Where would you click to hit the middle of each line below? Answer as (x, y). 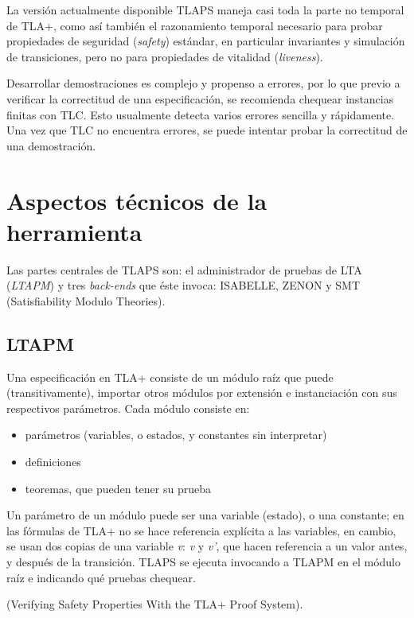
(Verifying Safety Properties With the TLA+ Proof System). (155, 604)
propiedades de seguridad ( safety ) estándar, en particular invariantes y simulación (206, 41)
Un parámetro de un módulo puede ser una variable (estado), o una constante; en (205, 515)
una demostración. (51, 145)
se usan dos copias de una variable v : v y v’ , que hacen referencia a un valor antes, (207, 546)
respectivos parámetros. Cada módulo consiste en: (128, 408)
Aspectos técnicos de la (137, 200)
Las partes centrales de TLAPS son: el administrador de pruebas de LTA (184, 269)
